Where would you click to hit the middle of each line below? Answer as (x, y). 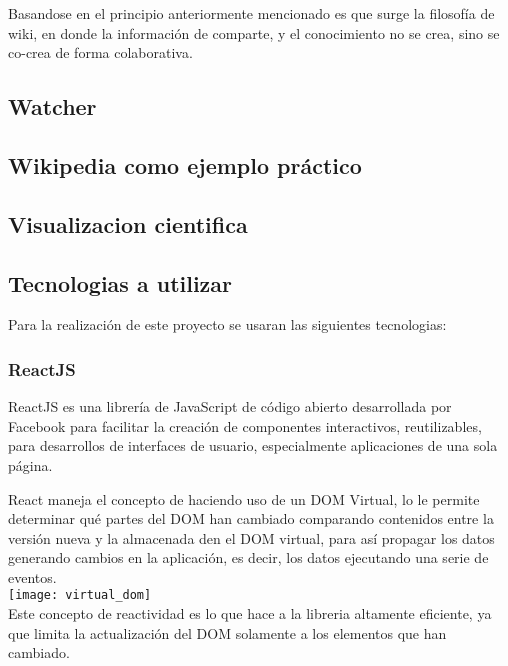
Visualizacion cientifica (128, 223)
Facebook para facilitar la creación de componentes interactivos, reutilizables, (245, 425)
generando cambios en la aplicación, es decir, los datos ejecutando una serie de (248, 557)
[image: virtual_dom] (80, 595)
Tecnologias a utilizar (120, 282)
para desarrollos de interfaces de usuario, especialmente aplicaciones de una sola (253, 445)
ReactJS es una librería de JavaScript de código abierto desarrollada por (230, 406)
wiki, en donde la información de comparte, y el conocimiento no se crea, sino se (254, 32)
